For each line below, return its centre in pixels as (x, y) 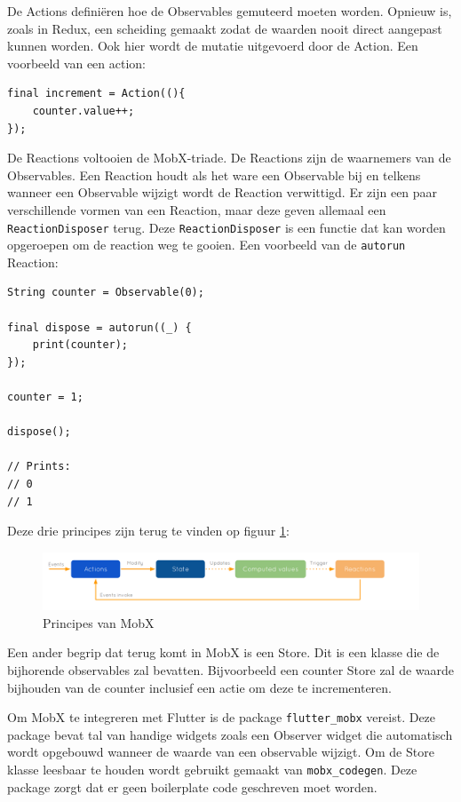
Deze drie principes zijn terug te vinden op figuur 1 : (148, 531)
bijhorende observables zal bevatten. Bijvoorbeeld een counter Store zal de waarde (231, 669)
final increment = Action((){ (96, 94)
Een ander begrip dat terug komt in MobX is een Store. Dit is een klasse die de (223, 652)
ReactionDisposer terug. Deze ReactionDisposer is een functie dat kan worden (227, 227)
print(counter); (80, 345)
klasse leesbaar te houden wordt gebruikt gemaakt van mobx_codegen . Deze (212, 769)
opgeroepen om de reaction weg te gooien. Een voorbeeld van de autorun (207, 245)
